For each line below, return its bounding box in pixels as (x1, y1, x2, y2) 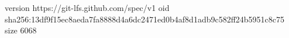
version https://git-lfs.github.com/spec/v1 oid (5, 2, 170, 13)
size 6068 (5, 24, 37, 36)
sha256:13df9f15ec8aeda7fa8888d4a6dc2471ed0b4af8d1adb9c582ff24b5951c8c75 (5, 13, 285, 25)
